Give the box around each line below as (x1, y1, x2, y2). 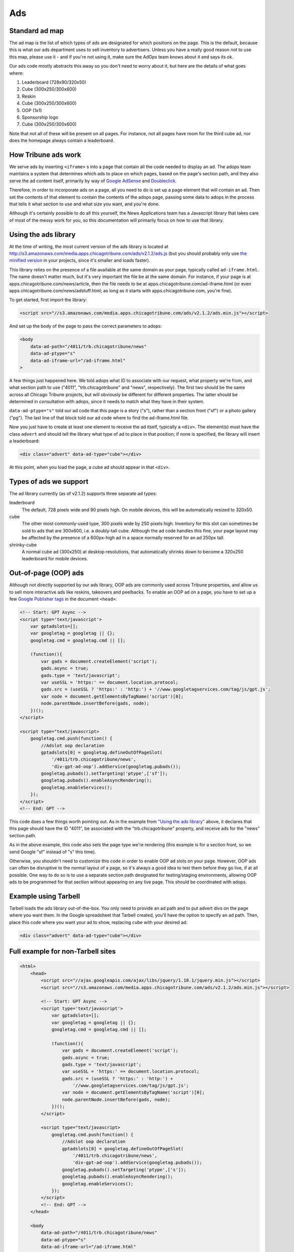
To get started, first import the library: (9, 297, 87, 303)
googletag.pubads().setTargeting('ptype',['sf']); (41, 771, 168, 776)
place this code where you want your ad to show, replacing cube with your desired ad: (9, 919, 188, 925)
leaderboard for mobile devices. (22, 556, 88, 562)
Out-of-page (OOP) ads (9, 569, 84, 577)
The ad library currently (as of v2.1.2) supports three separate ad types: (9, 490, 157, 496)
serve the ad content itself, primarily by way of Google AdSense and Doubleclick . (9, 178, 177, 184)
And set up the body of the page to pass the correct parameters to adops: (9, 323, 162, 329)
